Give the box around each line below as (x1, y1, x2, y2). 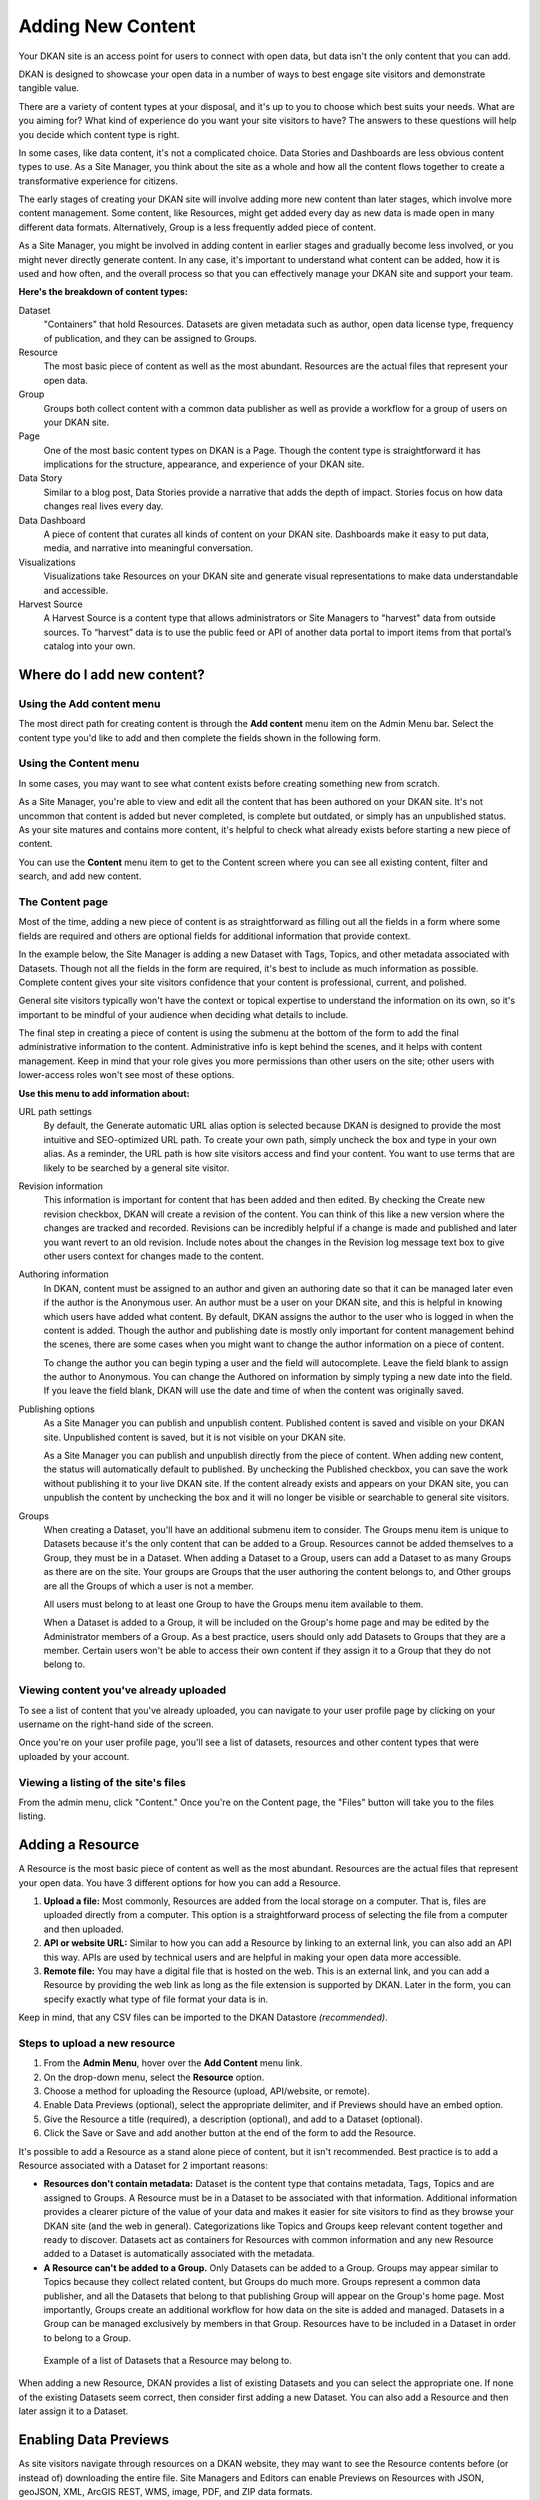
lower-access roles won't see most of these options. (18, 1069, 235, 1081)
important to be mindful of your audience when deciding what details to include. (18, 1008, 349, 1020)
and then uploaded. (43, 1923, 124, 1935)
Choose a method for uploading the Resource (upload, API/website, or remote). (43, 2085, 370, 2097)
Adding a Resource (18, 1836, 140, 1854)
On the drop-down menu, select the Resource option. (43, 2071, 265, 2083)
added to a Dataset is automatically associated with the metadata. (43, 2248, 315, 2260)
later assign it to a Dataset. (18, 2405, 129, 2417)
